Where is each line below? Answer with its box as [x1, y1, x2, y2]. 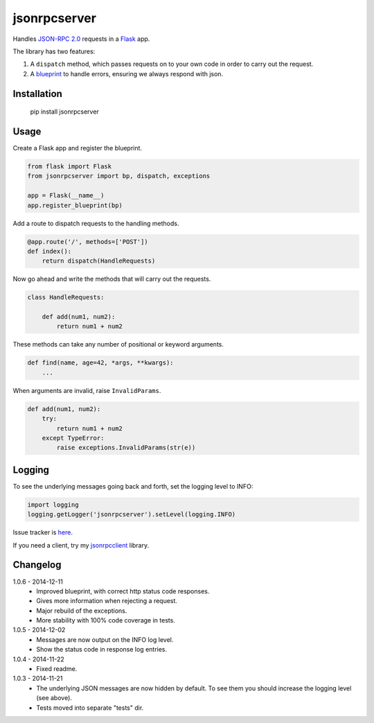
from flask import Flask [27, 163, 112, 171]
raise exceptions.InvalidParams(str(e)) [56, 444, 196, 452]
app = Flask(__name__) [27, 191, 105, 200]
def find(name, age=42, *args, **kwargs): [27, 359, 174, 367]
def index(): [27, 247, 72, 255]
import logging [27, 500, 79, 509]
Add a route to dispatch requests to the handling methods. [12, 219, 179, 227]
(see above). [36, 694, 73, 702]
